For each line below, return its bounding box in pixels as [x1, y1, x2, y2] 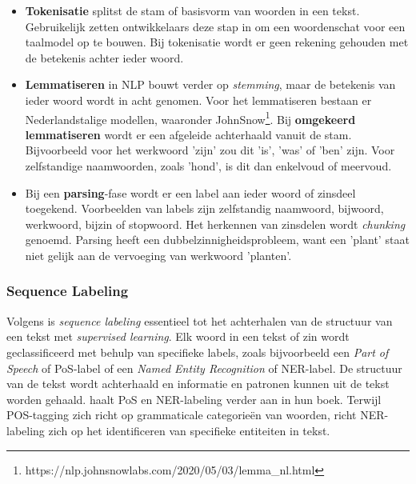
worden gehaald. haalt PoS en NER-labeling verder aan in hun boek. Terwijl [6, 390, 382, 407]
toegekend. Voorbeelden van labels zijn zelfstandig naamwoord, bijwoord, [25, 200, 384, 217]
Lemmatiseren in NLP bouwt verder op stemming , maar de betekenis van [25, 76, 396, 93]
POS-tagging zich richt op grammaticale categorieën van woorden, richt [6, 406, 357, 423]
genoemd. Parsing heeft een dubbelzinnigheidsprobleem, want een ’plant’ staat [25, 231, 410, 248]
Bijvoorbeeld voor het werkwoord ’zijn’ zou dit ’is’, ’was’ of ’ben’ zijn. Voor [25, 142, 395, 158]
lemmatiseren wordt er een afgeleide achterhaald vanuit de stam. [25, 126, 352, 142]
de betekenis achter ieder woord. [25, 49, 184, 66]
